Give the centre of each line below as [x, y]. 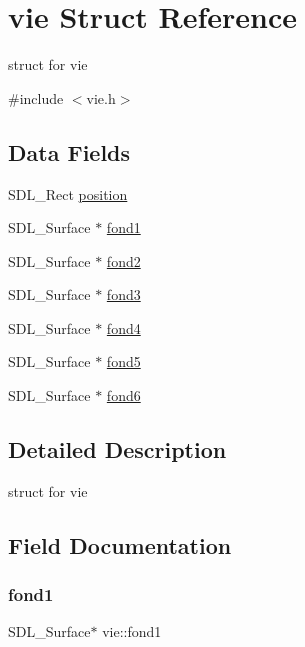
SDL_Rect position [68, 193]
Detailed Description [117, 449]
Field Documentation [120, 544]
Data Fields [69, 151]
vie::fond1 [132, 631]
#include [36, 97]
